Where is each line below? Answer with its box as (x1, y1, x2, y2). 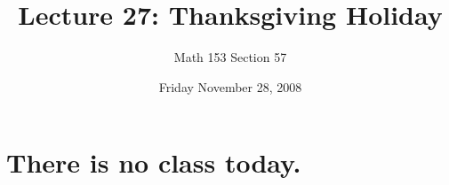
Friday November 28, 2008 (158, 77, 302, 96)
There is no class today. (6, 144, 301, 181)
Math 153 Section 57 (173, 48, 287, 66)
